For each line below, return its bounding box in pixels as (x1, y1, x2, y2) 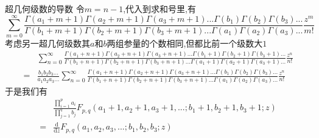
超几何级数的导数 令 (5, 2, 85, 15)
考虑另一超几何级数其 (5, 36, 90, 49)
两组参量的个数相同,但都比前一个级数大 (107, 36, 263, 49)
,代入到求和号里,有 (123, 2, 196, 15)
